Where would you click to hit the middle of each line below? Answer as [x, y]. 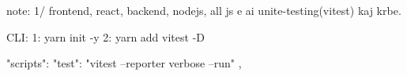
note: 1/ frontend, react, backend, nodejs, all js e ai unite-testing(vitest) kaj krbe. [204, 10]
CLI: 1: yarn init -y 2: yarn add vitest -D [106, 36]
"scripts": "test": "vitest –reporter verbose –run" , [124, 63]
